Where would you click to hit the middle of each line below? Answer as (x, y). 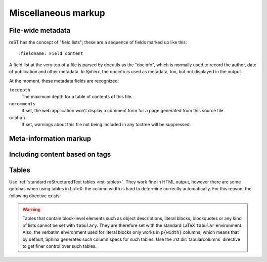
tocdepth (20, 90)
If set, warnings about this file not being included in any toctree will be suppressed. (106, 124)
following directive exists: (35, 196)
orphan (17, 118)
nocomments (22, 104)
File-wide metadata (40, 30)
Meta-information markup (50, 138)
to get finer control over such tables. (60, 246)
